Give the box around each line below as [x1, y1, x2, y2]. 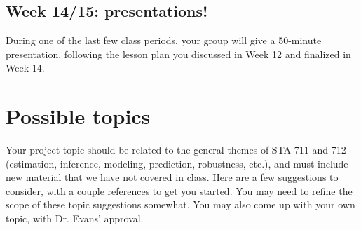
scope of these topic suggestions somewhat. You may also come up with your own [6, 197, 355, 212]
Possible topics [6, 102, 151, 130]
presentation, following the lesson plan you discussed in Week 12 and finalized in [6, 46, 351, 61]
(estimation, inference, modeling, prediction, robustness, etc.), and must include [6, 156, 348, 170]
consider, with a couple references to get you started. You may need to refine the [6, 183, 353, 198]
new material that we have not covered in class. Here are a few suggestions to [6, 170, 339, 184]
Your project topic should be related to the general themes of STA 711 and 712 [6, 142, 346, 157]
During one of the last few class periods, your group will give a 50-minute [6, 33, 322, 48]
